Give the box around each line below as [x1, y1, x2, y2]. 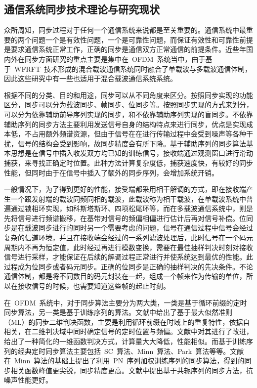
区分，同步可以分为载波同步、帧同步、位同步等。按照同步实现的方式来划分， [4, 99, 253, 110]
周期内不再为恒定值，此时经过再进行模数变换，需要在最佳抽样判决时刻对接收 [4, 242, 253, 252]
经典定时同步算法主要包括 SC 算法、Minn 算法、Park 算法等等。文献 [17, 345, 244, 356]
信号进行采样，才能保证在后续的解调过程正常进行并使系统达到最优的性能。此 [4, 252, 253, 262]
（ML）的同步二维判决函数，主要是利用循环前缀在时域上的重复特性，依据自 [4, 316, 250, 327]
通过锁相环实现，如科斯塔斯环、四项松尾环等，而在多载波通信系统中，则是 [10, 203, 253, 214]
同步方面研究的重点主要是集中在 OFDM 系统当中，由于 [24, 53, 206, 64]
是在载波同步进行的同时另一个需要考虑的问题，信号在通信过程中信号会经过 [10, 222, 253, 233]
